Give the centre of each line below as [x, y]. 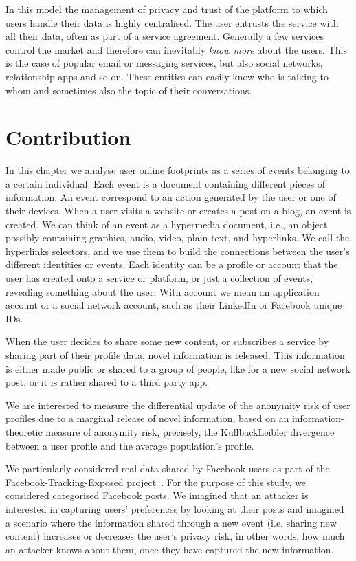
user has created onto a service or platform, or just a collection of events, [159, 278]
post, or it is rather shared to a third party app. [107, 382]
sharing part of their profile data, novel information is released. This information [175, 355]
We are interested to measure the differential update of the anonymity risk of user [178, 405]
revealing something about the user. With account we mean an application [163, 291]
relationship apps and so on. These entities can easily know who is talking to [167, 76]
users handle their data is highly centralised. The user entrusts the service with [172, 22]
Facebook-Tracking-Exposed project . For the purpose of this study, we [156, 482]
